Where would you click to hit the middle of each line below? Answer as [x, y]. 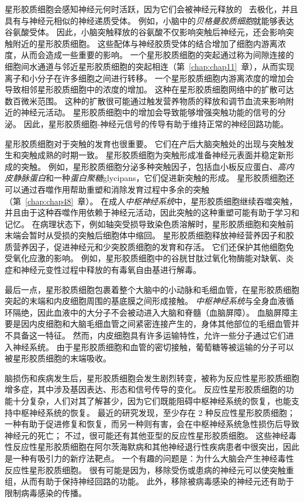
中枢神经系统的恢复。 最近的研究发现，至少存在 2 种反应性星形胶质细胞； [154, 412]
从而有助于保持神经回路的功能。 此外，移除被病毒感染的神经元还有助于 [157, 481]
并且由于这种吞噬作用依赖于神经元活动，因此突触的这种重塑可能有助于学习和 [152, 212]
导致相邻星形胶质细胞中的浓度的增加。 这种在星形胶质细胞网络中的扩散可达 [149, 89]
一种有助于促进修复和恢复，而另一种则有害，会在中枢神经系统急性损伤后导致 [152, 424]
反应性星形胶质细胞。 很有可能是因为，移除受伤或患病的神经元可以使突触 [145, 469]
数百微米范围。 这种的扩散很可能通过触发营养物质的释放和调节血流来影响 [145, 100]
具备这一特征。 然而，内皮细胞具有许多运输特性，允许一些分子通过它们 [149, 335]
